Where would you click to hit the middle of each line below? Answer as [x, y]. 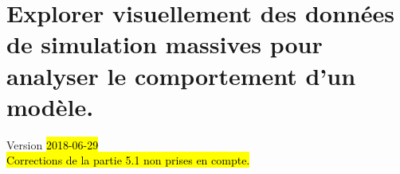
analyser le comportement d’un [181, 75]
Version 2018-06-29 [53, 144]
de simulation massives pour [165, 44]
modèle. [50, 106]
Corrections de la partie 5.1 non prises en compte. [128, 160]
